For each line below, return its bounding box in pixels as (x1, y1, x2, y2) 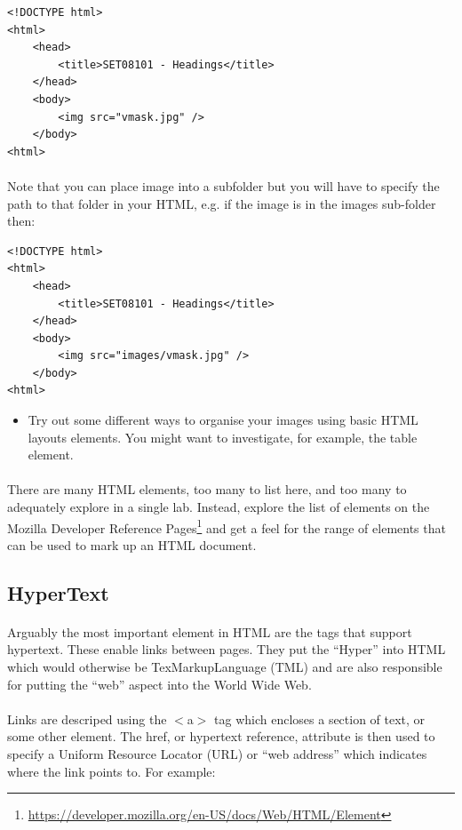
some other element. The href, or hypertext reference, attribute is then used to (7, 727, 435, 746)
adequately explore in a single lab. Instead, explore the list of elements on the (7, 498, 430, 516)
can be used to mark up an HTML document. (7, 535, 257, 554)
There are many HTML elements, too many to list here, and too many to (7, 480, 407, 499)
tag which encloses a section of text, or (214, 709, 426, 728)
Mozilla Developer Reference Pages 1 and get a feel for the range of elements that (7, 515, 446, 537)
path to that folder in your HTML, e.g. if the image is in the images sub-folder (7, 194, 436, 212)
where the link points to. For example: (7, 762, 216, 780)
